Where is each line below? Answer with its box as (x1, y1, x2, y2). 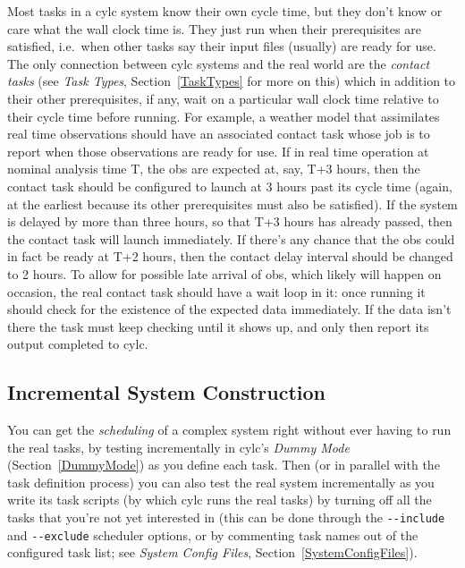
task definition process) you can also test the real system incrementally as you (7, 472, 435, 491)
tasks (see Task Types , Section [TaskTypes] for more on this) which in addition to (7, 72, 456, 90)
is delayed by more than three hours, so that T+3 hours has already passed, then (7, 212, 452, 231)
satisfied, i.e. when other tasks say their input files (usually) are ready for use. (7, 37, 436, 55)
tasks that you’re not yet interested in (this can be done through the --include (7, 508, 445, 527)
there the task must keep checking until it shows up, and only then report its (7, 317, 429, 335)
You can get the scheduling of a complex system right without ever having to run (7, 420, 452, 439)
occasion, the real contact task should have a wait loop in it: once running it (7, 282, 426, 301)
